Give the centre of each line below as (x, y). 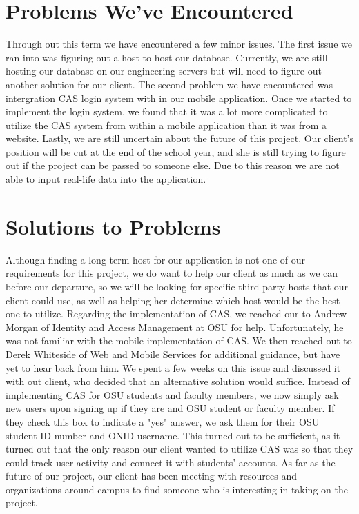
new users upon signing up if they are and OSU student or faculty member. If (170, 408)
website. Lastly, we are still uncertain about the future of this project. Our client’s (180, 138)
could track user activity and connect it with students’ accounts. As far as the (171, 462)
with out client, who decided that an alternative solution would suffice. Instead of (178, 381)
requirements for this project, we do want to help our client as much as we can (172, 273)
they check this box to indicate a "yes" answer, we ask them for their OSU (163, 421)
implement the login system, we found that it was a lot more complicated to (167, 111)
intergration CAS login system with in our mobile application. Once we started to (179, 98)
